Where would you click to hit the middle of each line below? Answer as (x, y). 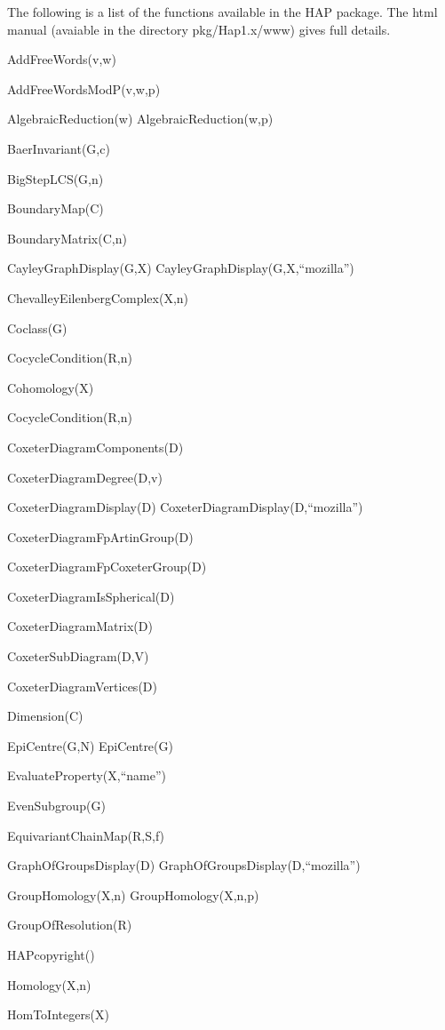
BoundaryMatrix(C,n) (67, 238)
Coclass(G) (37, 327)
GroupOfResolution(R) (70, 925)
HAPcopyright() (51, 954)
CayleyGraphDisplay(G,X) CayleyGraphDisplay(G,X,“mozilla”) (181, 268)
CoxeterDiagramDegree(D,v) (85, 477)
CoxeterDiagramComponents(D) (95, 447)
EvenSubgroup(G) (56, 806)
